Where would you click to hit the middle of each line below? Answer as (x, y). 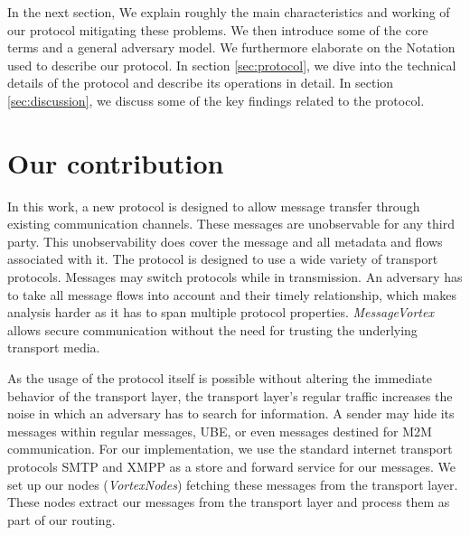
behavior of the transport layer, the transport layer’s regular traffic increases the (230, 395)
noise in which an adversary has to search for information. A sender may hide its (231, 413)
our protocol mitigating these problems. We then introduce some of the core (218, 29)
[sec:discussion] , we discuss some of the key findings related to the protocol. (216, 100)
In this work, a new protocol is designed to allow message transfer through (214, 206)
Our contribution (116, 162)
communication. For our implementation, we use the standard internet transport (230, 449)
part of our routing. (61, 519)
